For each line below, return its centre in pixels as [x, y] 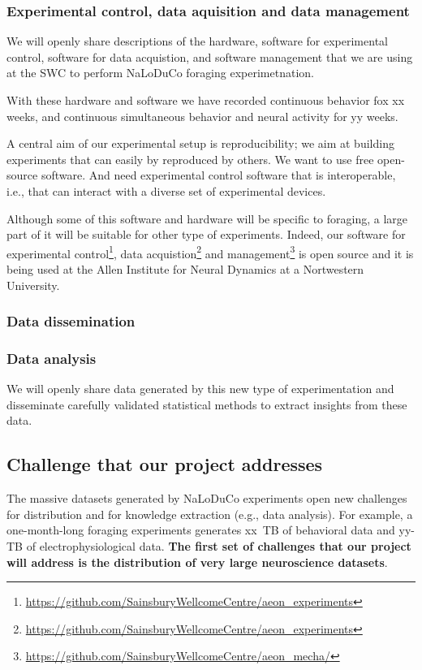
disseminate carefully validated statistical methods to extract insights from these [207, 404]
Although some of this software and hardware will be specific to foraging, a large [207, 218]
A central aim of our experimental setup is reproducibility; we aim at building [200, 143]
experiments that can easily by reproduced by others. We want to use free [190, 159]
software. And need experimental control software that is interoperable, [218, 175]
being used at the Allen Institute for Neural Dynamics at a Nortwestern [185, 269]
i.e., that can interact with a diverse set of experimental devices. [166, 190]
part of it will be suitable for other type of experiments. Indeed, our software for [206, 234]
